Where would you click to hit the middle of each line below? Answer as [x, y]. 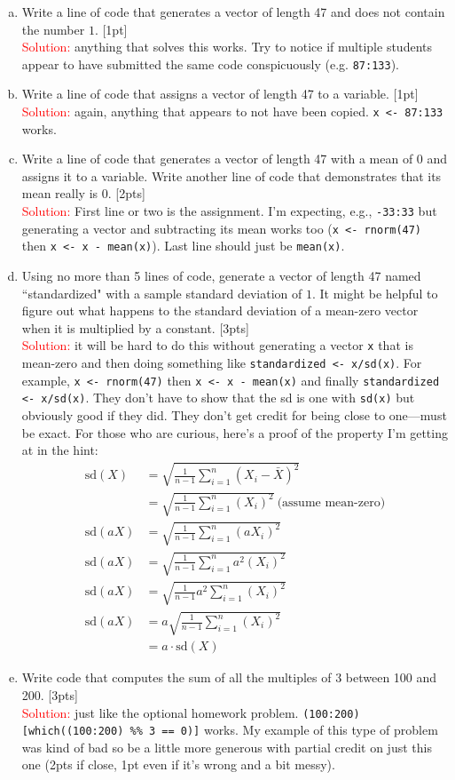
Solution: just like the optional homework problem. [160, 712]
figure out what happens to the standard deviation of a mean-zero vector [220, 310]
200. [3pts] [50, 694]
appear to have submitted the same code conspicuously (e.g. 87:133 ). [210, 64]
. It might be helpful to [375, 293]
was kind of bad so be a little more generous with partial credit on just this [227, 747]
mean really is [60, 193]
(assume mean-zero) [331, 502]
